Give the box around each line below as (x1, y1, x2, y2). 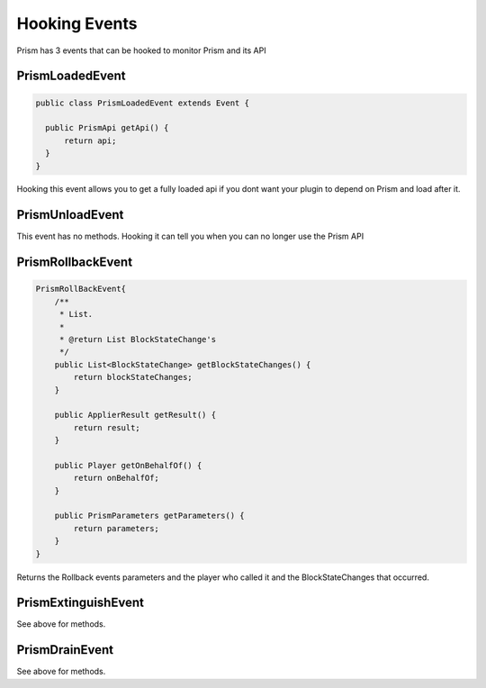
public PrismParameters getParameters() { (54, 511, 245, 521)
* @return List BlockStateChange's (58, 334, 216, 344)
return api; (64, 135, 117, 146)
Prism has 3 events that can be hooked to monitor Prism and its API (16, 45, 266, 56)
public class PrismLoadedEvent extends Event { (35, 97, 249, 108)
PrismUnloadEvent (16, 207, 124, 222)
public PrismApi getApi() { (45, 122, 169, 133)
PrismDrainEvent (16, 642, 114, 657)
